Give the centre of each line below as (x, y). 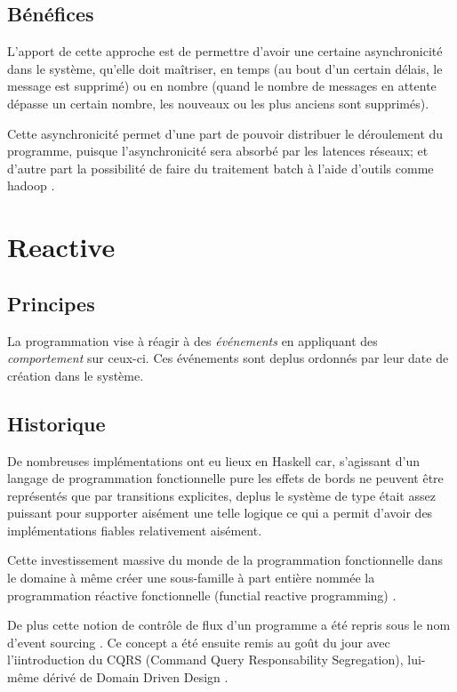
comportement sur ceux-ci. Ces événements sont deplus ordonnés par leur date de (228, 358)
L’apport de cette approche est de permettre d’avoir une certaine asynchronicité (225, 51)
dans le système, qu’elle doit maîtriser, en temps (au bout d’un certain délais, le (225, 68)
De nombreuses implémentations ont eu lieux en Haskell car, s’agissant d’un (213, 460)
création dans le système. (76, 375)
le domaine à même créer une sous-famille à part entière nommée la (191, 578)
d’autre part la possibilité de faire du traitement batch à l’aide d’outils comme (220, 168)
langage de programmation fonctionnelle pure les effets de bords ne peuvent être (225, 478)
